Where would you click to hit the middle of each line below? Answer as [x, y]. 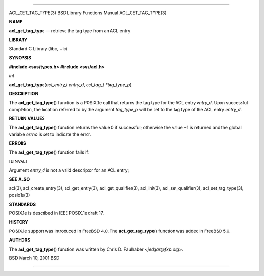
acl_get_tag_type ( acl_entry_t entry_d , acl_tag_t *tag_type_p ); [71, 85]
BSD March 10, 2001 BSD [34, 258]
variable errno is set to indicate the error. [50, 134]
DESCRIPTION [24, 93]
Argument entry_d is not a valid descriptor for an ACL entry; [69, 170]
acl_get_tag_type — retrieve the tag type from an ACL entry [70, 31]
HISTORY [19, 222]
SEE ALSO [20, 179]
